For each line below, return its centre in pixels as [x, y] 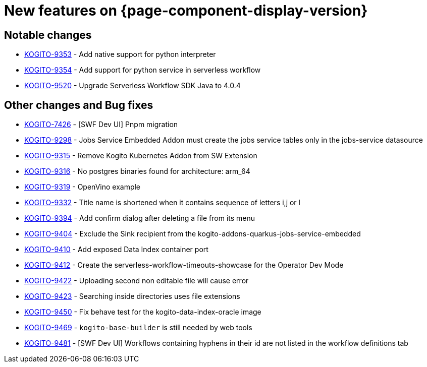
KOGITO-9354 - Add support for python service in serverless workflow [143, 70]
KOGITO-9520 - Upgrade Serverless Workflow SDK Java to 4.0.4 [132, 86]
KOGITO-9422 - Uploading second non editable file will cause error [137, 281]
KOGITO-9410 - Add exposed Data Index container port [116, 250]
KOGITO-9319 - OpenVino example [83, 187]
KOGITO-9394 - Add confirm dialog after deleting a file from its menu [140, 218]
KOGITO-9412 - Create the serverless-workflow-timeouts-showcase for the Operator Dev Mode [184, 265]
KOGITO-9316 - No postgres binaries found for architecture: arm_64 [137, 171]
